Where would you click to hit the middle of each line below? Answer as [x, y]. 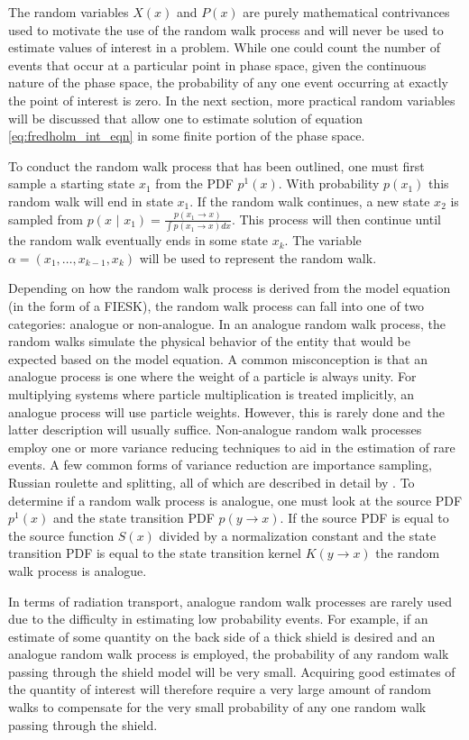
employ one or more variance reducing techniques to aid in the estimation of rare [232, 447]
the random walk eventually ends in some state [138, 240]
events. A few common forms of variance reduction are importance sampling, [220, 465]
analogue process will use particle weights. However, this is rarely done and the [227, 411]
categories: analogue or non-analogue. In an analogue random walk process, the [227, 323]
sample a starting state [72, 183]
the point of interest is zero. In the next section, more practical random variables [232, 100]
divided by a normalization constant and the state [298, 535]
